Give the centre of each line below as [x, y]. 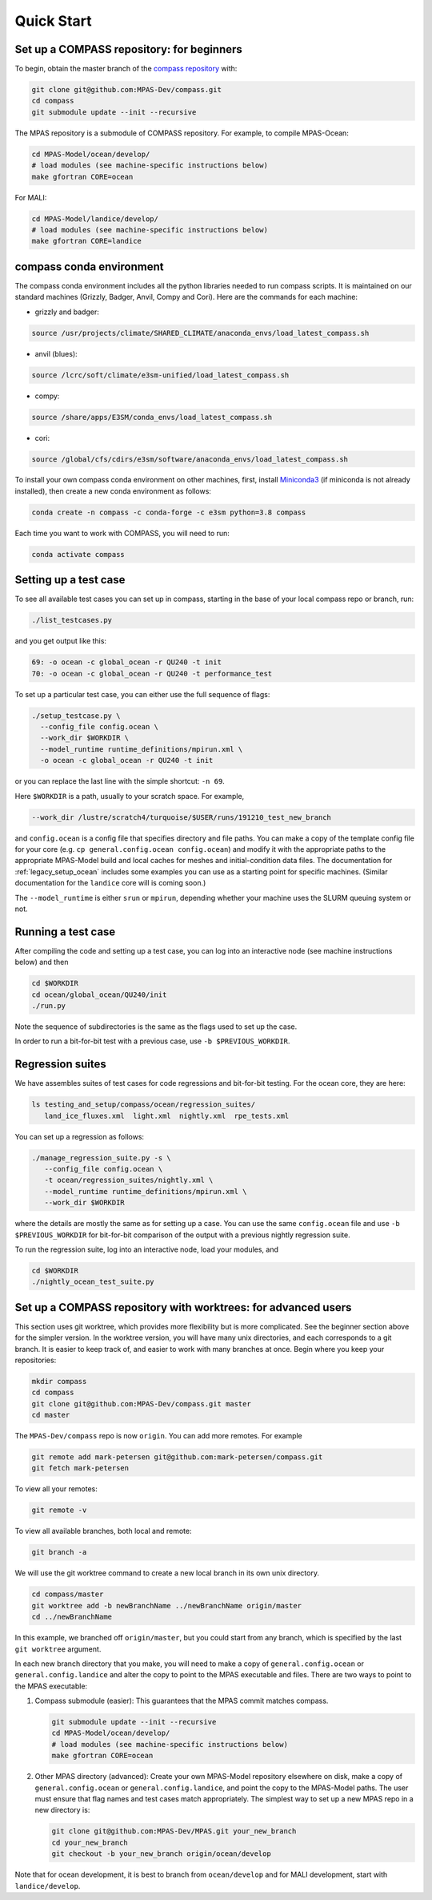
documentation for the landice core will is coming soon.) [110, 883]
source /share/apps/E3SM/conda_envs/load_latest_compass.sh [152, 417]
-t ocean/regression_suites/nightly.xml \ [129, 1180]
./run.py [49, 1005]
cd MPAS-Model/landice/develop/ [95, 219]
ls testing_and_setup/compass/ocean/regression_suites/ [144, 1105]
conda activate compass [78, 554]
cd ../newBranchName [72, 1617]
